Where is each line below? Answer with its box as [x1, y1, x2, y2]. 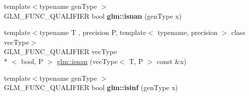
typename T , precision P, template [39, 27, 146, 37]
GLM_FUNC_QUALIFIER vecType [4, 46, 117, 57]
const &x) [156, 56, 187, 66]
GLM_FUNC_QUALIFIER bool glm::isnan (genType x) [4, 10, 182, 21]
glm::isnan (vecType [57, 56, 118, 66]
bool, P [21, 56, 43, 66]
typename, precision [157, 27, 218, 37]
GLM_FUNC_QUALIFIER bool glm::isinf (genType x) [4, 82, 178, 93]
